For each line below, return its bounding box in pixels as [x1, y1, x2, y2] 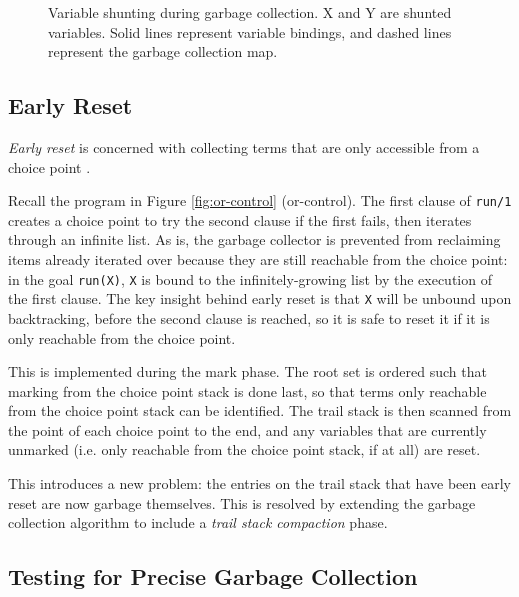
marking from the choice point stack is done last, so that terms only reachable [8, 380, 487, 401]
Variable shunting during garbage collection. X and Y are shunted [48, 2, 452, 22]
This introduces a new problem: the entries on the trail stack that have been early [8, 473, 511, 494]
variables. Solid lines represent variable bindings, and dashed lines [48, 21, 452, 42]
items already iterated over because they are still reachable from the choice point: [8, 249, 508, 270]
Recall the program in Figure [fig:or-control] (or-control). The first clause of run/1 [8, 190, 512, 211]
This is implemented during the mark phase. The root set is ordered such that [8, 361, 487, 382]
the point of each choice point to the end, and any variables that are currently [8, 419, 487, 440]
